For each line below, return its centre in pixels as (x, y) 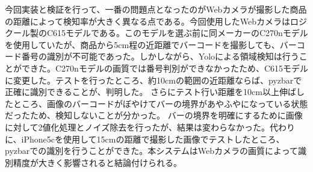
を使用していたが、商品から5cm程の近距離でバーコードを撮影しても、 (142, 44)
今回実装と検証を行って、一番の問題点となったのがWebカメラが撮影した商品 (156, 9)
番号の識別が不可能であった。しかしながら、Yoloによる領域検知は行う (160, 56)
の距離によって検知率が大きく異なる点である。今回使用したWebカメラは (147, 21)
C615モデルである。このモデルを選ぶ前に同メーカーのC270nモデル (177, 33)
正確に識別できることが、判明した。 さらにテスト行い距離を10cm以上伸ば (150, 92)
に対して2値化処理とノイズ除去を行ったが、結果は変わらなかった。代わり (150, 127)
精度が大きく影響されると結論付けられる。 (97, 162)
